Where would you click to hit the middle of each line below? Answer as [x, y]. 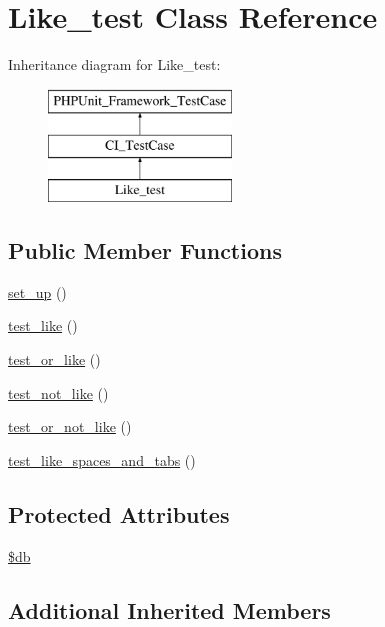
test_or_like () [54, 359]
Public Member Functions [145, 250]
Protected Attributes [119, 513]
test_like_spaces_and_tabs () [102, 459]
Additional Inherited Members [169, 609]
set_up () [37, 291]
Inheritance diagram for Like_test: [114, 64]
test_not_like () [58, 392]
